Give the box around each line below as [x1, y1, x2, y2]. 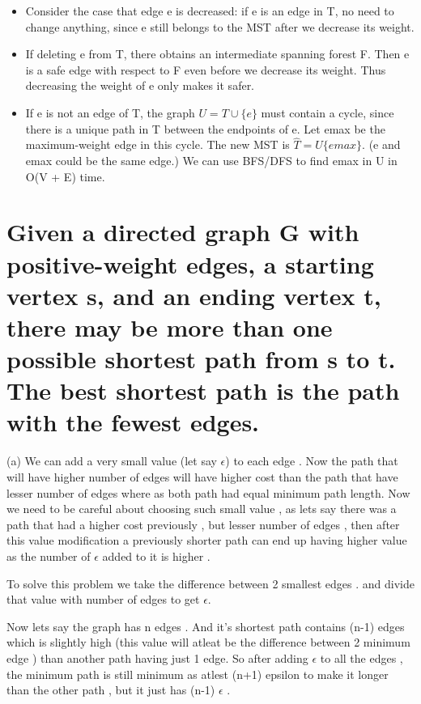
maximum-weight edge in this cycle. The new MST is [25, 136, 290, 153]
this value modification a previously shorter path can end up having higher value [6, 532, 407, 549]
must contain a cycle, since [261, 104, 394, 121]
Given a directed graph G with [6, 215, 359, 248]
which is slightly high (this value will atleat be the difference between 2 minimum [6, 634, 410, 651]
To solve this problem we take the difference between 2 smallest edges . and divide [6, 575, 415, 592]
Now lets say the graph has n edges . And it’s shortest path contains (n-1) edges [6, 617, 405, 634]
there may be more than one [6, 310, 333, 343]
